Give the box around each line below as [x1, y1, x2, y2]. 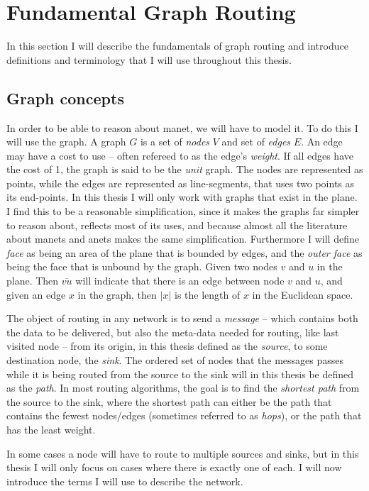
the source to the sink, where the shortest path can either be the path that [6, 394, 332, 409]
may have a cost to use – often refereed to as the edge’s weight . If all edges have [6, 148, 353, 162]
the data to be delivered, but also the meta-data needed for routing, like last [6, 324, 339, 339]
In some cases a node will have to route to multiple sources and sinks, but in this [6, 446, 359, 460]
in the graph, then [77, 287, 157, 302]
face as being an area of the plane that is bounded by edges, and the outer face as [6, 245, 363, 260]
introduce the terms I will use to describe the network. [6, 473, 243, 488]
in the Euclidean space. [252, 287, 353, 302]
